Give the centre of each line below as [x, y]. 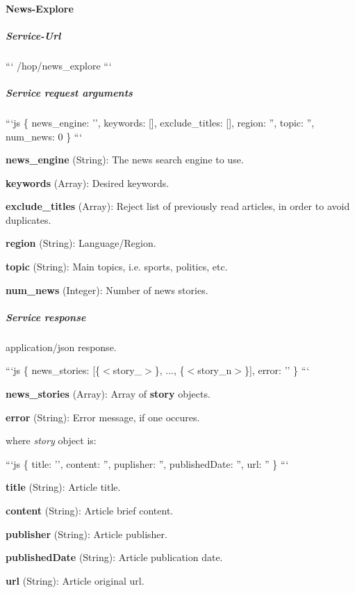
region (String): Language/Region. [81, 243]
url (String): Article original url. [75, 580]
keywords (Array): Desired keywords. [88, 182]
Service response [46, 317]
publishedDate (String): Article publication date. [114, 557]
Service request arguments [69, 92]
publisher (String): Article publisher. [86, 534]
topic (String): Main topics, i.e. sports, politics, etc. [117, 267]
